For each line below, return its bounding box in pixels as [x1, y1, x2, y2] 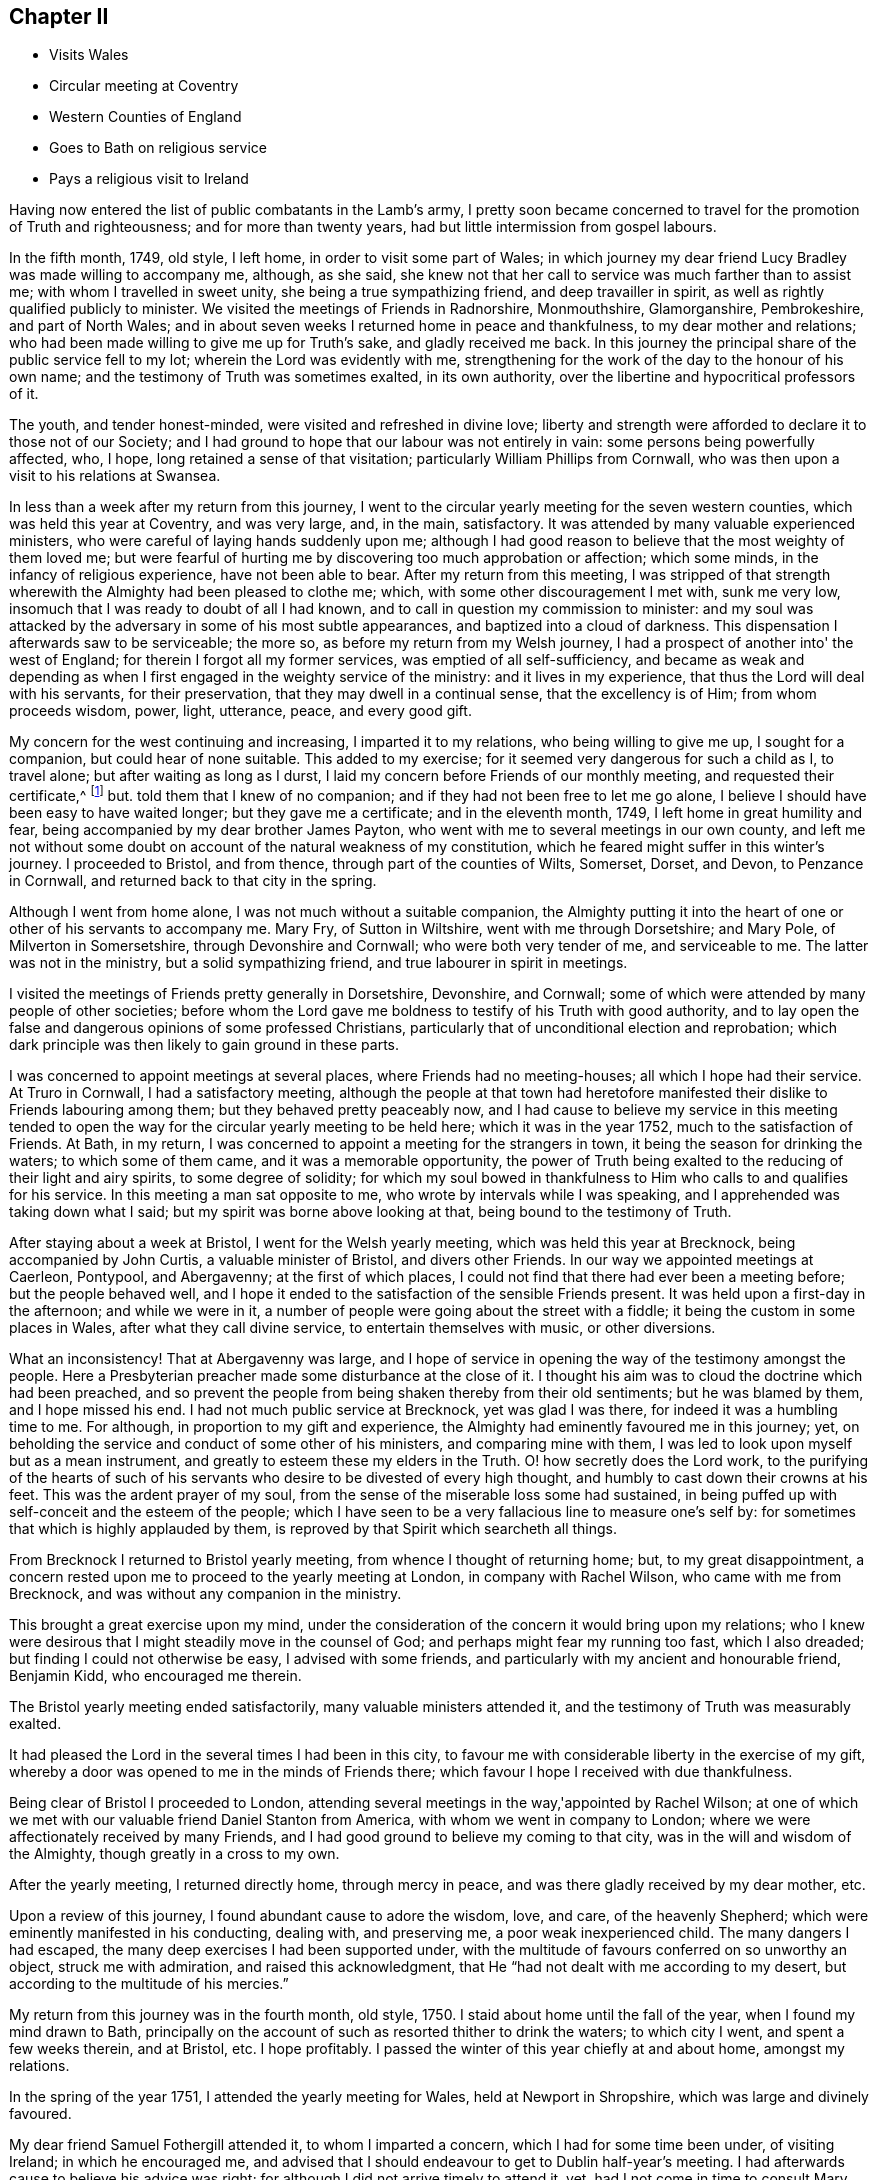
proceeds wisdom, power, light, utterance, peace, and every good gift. [9, 702, 472, 720]
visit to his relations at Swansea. [9, 467, 221, 485]
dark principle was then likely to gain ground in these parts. [9, 1036, 400, 1054]
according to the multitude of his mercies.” [9, 1975, 289, 1993]
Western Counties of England [49, 108, 242, 126]
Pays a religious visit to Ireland [49, 170, 249, 188]
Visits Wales [49, 46, 129, 64]
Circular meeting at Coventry [49, 77, 239, 95]
